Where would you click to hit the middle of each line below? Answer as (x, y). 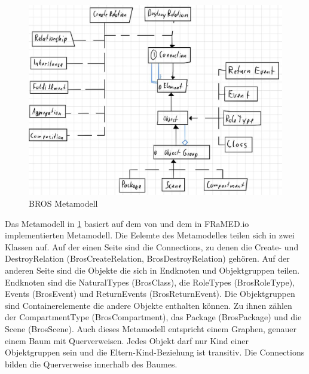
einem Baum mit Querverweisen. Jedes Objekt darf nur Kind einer (127, 340)
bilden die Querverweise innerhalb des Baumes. (91, 364)
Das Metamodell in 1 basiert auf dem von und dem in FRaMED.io (127, 223)
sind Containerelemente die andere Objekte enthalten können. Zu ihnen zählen (149, 305)
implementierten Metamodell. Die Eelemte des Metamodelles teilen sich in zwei (150, 235)
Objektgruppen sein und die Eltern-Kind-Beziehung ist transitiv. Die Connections (155, 352)
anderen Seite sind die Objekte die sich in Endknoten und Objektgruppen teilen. (152, 270)
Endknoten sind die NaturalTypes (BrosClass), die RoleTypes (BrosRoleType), (150, 282)
